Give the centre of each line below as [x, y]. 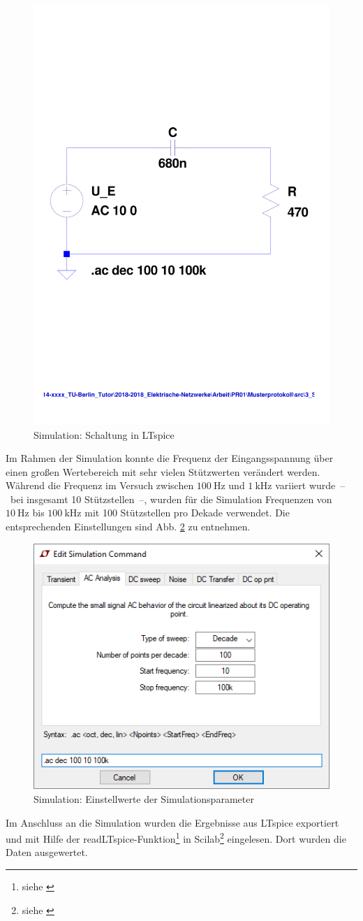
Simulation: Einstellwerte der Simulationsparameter [144, 799]
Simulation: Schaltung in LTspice [104, 434]
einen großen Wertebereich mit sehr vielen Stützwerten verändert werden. [163, 471]
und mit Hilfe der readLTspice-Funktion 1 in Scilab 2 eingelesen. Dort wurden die [176, 837]
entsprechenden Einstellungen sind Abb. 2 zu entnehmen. [128, 527]
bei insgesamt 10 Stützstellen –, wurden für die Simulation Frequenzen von [171, 499]
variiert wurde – [310, 485]
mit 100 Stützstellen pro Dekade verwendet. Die [187, 513]
